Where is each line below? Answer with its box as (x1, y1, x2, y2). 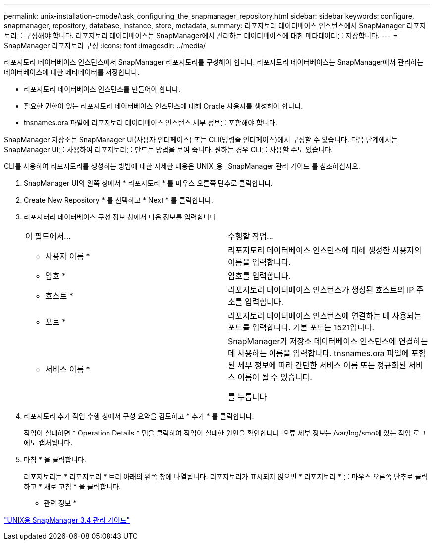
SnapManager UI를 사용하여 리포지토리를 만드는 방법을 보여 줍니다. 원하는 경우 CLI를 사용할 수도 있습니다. (4, 145, 333, 154)
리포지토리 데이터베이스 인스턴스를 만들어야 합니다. (24, 85, 181, 93)
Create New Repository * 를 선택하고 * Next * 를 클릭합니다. (24, 196, 213, 204)
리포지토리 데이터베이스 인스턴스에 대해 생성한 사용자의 (228, 245, 422, 255)
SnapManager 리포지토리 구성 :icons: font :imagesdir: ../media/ (4, 41, 206, 50)
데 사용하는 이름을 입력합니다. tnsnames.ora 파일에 (228, 348, 409, 358)
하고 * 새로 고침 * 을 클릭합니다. (24, 482, 121, 490)
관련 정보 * (44, 499, 77, 507)
